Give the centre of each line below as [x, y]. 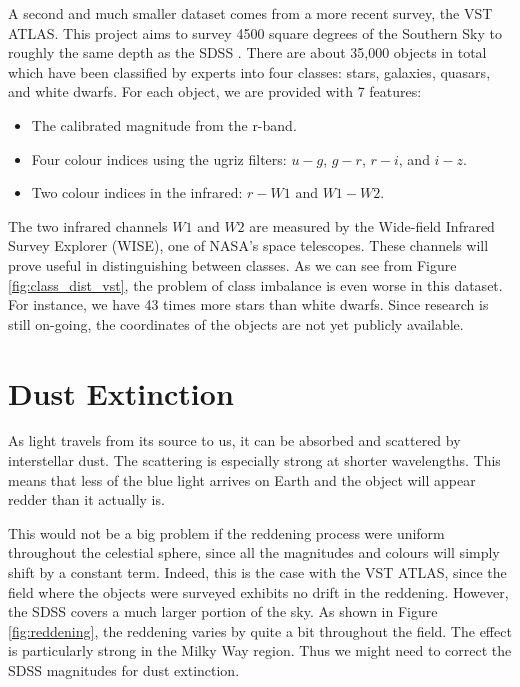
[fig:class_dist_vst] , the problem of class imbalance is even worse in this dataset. [255, 284]
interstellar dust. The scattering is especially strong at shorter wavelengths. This [254, 460]
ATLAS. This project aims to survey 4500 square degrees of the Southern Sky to [255, 32]
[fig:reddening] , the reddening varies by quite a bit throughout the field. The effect [260, 630]
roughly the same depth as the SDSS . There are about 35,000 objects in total [247, 52]
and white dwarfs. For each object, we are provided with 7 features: [215, 91]
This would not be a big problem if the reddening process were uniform [226, 532]
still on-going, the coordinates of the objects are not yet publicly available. [236, 323]
